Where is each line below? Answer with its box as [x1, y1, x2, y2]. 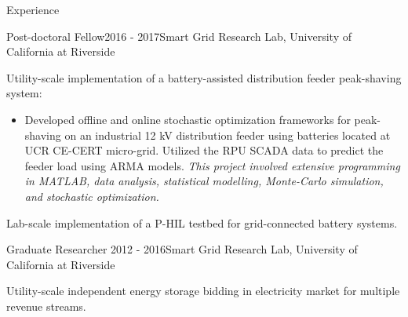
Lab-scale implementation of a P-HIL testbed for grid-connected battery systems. [6, 214, 398, 231]
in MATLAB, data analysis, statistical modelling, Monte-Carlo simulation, [24, 173, 384, 189]
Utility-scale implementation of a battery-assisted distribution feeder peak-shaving [6, 69, 402, 86]
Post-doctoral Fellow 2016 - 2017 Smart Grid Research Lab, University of [6, 27, 352, 44]
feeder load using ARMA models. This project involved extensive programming [24, 157, 400, 173]
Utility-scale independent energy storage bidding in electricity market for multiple [6, 282, 400, 299]
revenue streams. [6, 297, 86, 314]
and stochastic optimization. [24, 188, 159, 204]
